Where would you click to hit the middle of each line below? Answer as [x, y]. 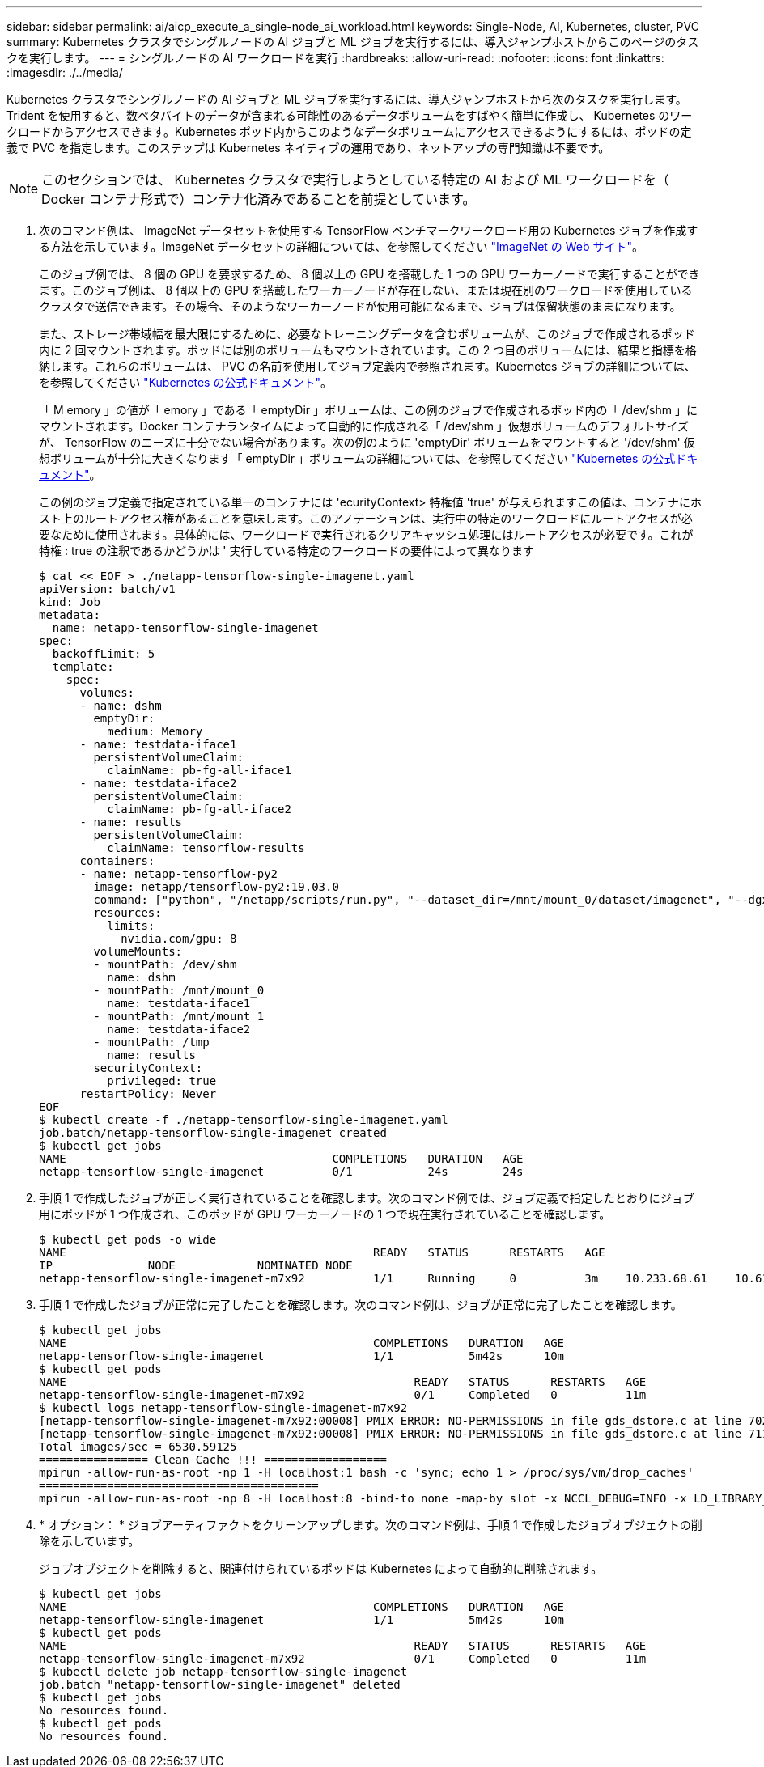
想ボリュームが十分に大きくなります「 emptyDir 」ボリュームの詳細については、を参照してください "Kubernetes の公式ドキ [369, 458]
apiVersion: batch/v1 [107, 589]
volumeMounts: [138, 951]
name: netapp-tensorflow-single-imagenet [185, 628]
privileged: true [162, 1081]
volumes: [107, 693]
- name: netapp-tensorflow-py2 [179, 874]
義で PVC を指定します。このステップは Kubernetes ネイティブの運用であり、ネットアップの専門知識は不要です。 [308, 148]
